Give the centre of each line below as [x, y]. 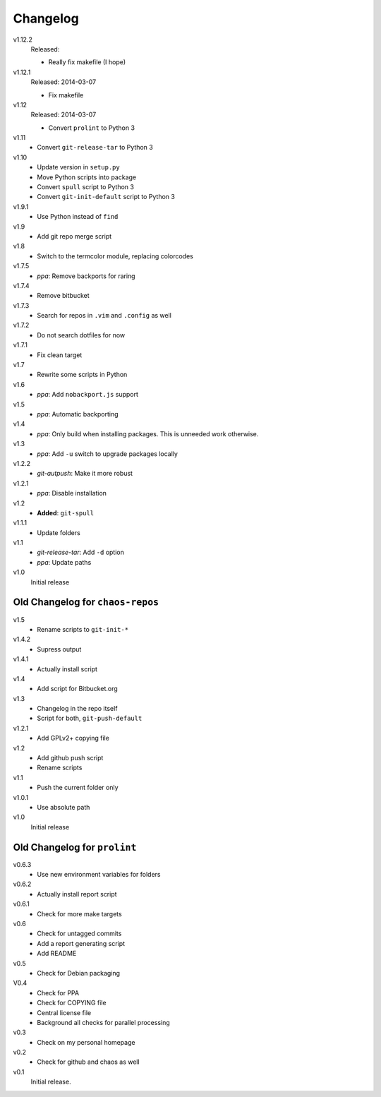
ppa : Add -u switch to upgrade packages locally [107, 454]
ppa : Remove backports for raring [86, 276]
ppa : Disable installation [72, 493]
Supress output [59, 649]
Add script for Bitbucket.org [77, 689]
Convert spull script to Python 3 [85, 187]
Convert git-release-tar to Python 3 [95, 148]
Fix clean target [60, 355]
